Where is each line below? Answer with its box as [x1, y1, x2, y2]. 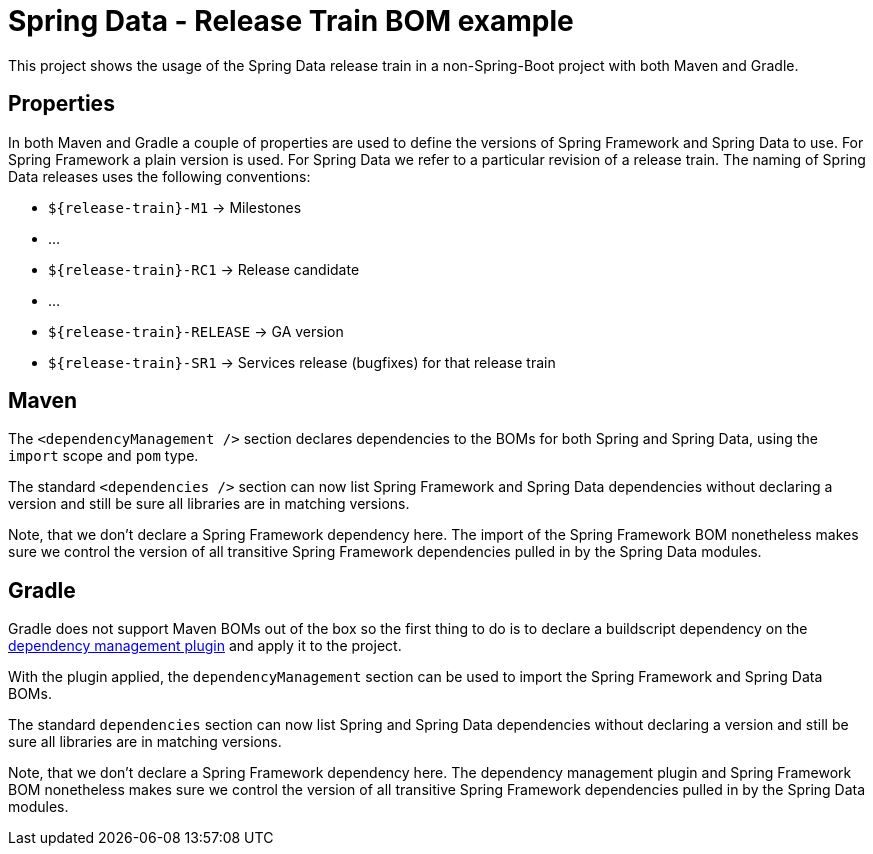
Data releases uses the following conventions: [8, 167, 311, 185]
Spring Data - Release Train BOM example [8, 4, 574, 38]
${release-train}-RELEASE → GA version [48, 322, 344, 340]
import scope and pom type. [8, 447, 199, 465]
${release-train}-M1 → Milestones [48, 198, 302, 216]
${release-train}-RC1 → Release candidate [48, 260, 360, 278]
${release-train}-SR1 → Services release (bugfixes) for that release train [48, 353, 556, 371]
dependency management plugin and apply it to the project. [8, 637, 402, 655]
